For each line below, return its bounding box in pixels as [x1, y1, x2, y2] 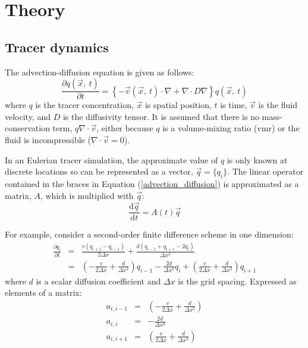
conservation [5, 122, 50, 134]
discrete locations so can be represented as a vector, [5, 165, 193, 178]
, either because [96, 122, 153, 134]
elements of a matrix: [5, 286, 82, 299]
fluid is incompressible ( [5, 133, 91, 145]
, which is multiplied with [40, 189, 134, 201]
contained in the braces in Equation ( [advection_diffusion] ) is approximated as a [5, 177, 299, 189]
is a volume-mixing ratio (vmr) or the [162, 122, 300, 134]
